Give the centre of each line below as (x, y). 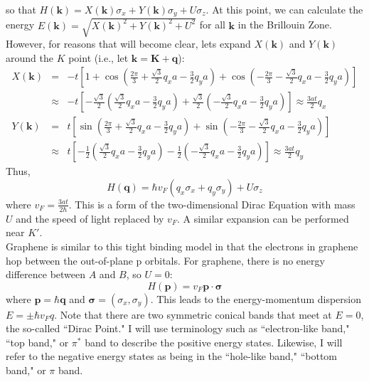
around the (30, 57)
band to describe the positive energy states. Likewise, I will (214, 342)
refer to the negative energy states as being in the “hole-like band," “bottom (172, 356)
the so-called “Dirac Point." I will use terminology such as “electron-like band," (178, 328)
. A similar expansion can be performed (263, 218)
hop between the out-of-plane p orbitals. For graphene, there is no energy (165, 260)
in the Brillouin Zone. (285, 25)
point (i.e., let (98, 57)
